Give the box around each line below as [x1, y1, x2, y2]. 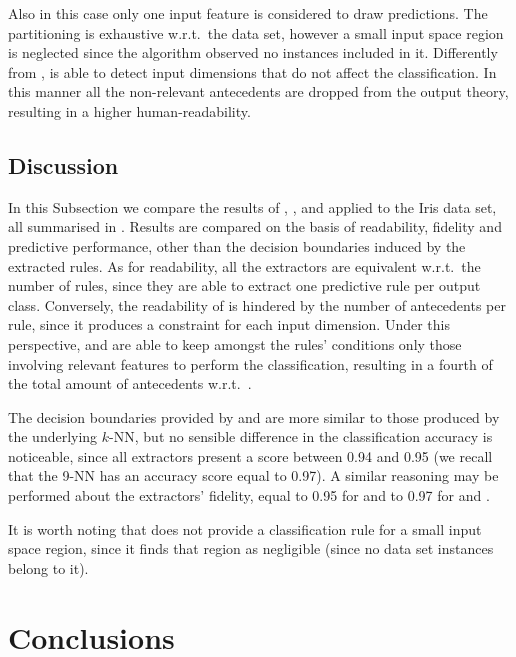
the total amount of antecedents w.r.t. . [8, 373, 252, 394]
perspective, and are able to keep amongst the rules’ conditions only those [8, 333, 462, 354]
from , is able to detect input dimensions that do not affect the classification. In [8, 61, 497, 82]
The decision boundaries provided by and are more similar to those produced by [8, 406, 500, 427]
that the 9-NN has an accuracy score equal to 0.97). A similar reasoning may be [8, 465, 499, 486]
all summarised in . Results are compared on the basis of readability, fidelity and [8, 216, 502, 237]
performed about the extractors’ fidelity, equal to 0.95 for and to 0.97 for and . [8, 485, 490, 506]
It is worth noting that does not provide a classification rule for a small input [8, 518, 482, 539]
